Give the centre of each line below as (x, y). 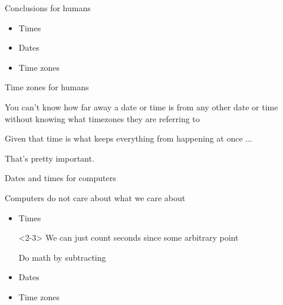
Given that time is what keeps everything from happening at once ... (129, 138)
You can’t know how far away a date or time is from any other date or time (141, 106)
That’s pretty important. (50, 158)
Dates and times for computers (60, 178)
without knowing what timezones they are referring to (102, 118)
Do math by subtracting (62, 257)
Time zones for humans (47, 87)
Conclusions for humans (48, 8)
